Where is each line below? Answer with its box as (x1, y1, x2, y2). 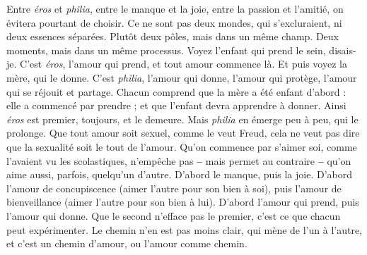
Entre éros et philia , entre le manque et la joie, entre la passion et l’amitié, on (6, 1, 344, 15)
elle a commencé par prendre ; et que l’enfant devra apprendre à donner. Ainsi (6, 98, 346, 113)
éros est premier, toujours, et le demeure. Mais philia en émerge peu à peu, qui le (6, 111, 359, 126)
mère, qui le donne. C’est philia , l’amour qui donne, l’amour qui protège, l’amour (6, 70, 357, 85)
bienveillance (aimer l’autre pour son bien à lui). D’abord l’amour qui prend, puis (6, 194, 359, 209)
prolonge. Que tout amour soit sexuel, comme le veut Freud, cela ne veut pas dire (6, 125, 360, 140)
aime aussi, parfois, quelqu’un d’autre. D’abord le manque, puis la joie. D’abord (6, 167, 352, 182)
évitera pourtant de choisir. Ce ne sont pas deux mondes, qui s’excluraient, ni (6, 15, 342, 30)
